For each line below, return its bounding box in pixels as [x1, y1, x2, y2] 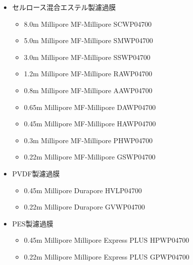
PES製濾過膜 [12, 218, 53, 228]
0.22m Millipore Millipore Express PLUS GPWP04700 [24, 251, 190, 262]
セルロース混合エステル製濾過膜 [12, 2, 116, 12]
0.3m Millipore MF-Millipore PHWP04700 [24, 135, 153, 145]
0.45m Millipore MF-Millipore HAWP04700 [24, 118, 156, 129]
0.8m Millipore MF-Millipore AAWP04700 [24, 85, 152, 95]
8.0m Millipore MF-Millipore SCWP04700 [24, 18, 152, 29]
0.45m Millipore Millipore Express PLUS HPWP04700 [24, 235, 190, 245]
